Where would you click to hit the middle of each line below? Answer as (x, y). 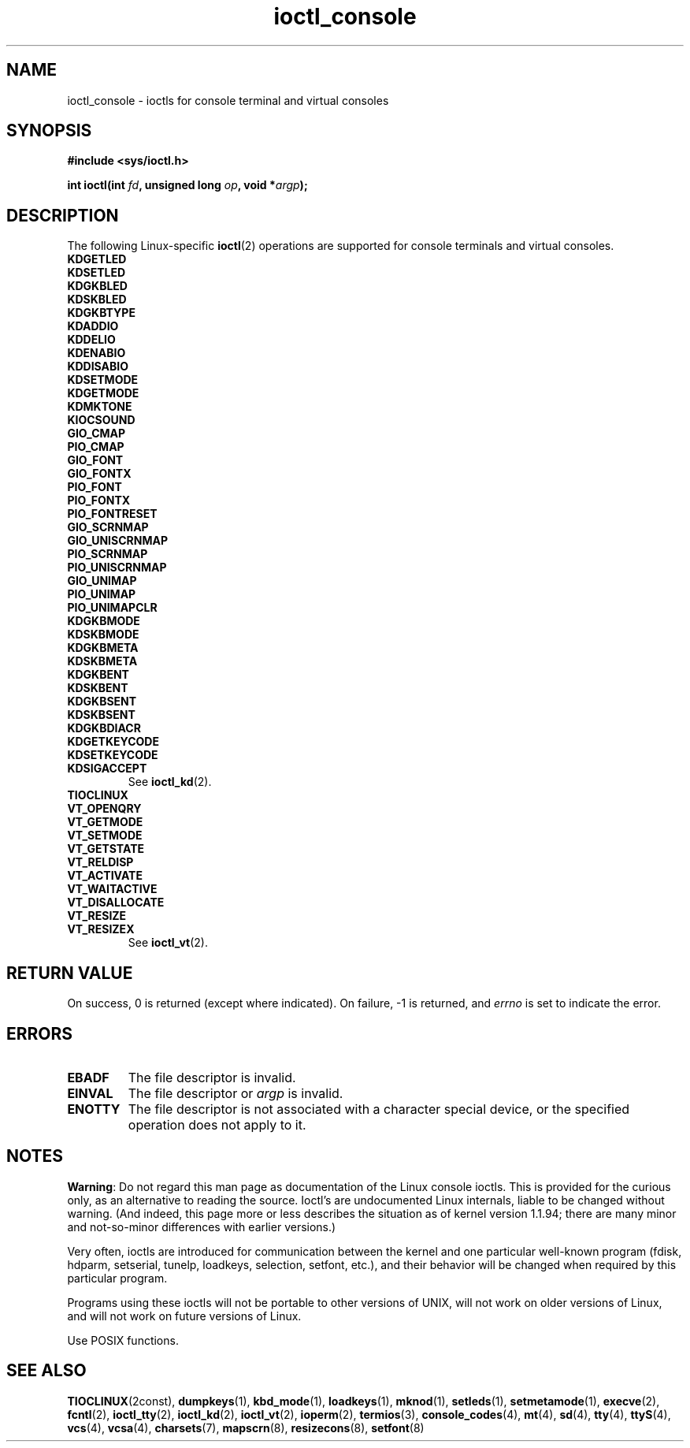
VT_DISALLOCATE (116, 903)
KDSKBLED (97, 300)
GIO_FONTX (99, 474)
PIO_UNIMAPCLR (112, 608)
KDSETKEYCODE (113, 755)
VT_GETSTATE (106, 849)
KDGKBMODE (104, 621)
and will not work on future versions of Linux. (184, 1316)
